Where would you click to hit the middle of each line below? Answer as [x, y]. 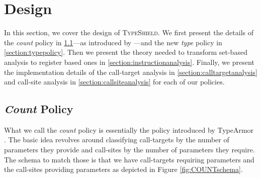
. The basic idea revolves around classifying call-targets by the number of [117, 140]
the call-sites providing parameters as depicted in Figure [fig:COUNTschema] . [123, 169]
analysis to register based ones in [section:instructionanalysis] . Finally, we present [129, 62]
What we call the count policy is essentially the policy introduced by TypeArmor [129, 129]
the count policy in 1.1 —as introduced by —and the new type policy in [113, 42]
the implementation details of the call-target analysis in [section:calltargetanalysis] [131, 72]
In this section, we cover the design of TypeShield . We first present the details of [129, 32]
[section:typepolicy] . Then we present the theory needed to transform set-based [126, 52]
